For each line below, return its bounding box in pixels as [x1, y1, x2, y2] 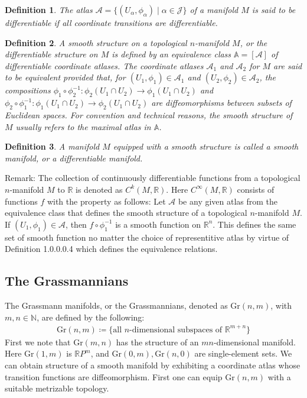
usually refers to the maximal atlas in [15, 120, 151, 132]
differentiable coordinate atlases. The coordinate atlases [5, 59, 204, 72]
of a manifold [190, 4, 239, 15]
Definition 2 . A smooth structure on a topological [5, 36, 187, 48]
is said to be [252, 4, 296, 15]
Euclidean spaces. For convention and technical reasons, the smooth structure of [5, 108, 293, 121]
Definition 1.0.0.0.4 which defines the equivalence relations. [5, 242, 218, 255]
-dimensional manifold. [213, 335, 296, 348]
